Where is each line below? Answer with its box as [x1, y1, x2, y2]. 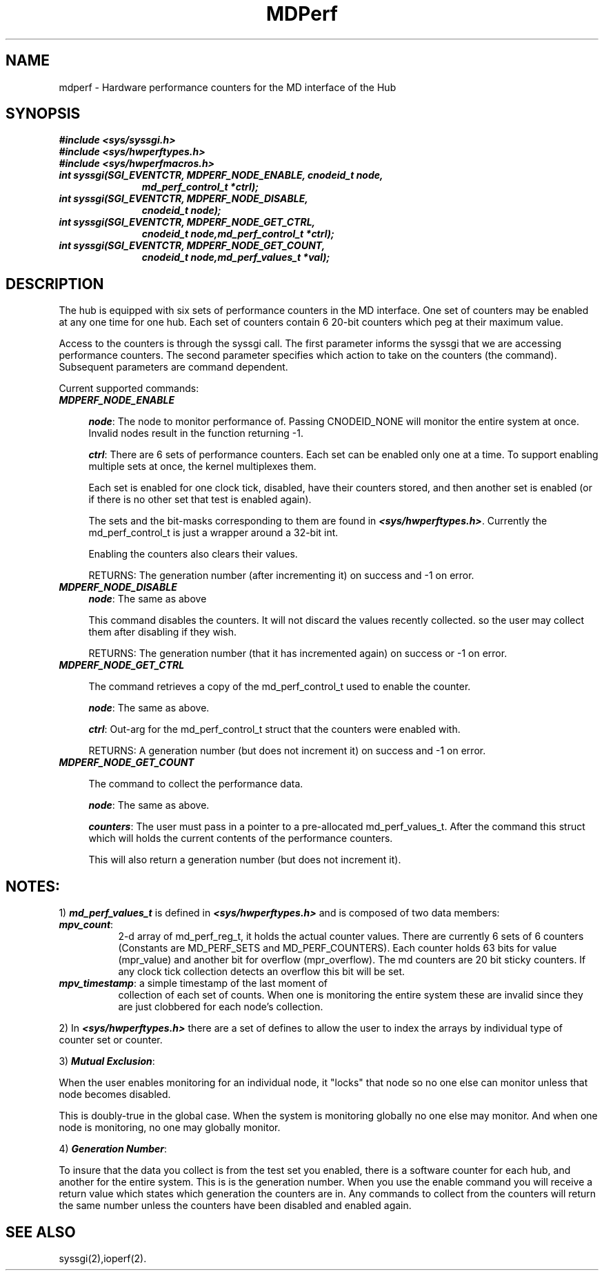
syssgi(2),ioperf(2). [59, 1252, 147, 1264]
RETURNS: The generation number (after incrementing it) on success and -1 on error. [88, 569, 474, 582]
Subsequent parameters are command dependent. [59, 361, 288, 373]
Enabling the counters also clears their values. [88, 548, 298, 560]
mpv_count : [59, 919, 114, 931]
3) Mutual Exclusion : [59, 1055, 155, 1068]
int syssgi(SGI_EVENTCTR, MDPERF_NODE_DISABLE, [59, 193, 308, 205]
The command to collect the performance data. [88, 778, 303, 790]
